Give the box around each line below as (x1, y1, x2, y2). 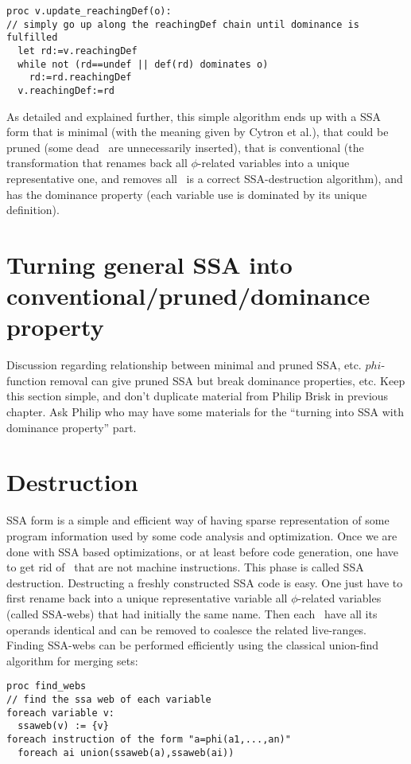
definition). (6, 201, 60, 218)
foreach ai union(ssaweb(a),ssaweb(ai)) (17, 746, 235, 758)
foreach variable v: (6, 707, 115, 719)
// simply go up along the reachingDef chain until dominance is (6, 18, 359, 30)
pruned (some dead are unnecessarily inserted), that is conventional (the (6, 138, 364, 155)
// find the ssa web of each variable (6, 693, 211, 705)
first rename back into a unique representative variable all (6, 590, 288, 606)
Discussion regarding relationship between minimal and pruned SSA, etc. (6, 357, 362, 373)
